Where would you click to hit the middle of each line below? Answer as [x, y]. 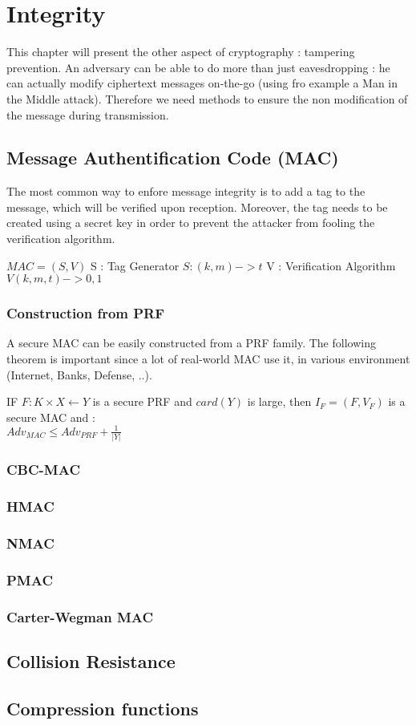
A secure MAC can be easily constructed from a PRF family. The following [191, 343]
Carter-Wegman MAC [80, 616]
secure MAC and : [51, 417]
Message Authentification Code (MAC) [173, 158]
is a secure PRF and [142, 401]
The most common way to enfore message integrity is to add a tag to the [186, 191]
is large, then [279, 401]
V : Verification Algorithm [331, 265]
